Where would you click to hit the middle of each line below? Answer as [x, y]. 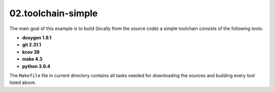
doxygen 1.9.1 [37, 38]
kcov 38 [31, 52]
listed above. [23, 83]
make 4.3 [32, 59]
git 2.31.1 [32, 45]
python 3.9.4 [36, 66]
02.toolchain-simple [53, 13]
